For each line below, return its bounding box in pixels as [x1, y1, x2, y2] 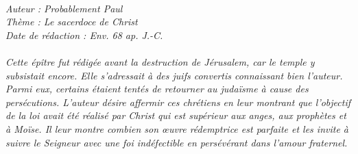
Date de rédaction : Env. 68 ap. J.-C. [5, 27, 163, 42]
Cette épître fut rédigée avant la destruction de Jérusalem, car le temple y [5, 54, 315, 68]
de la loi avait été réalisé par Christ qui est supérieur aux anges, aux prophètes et [5, 108, 346, 123]
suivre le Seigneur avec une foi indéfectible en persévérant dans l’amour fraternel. [5, 135, 348, 149]
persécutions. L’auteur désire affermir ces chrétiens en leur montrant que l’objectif [5, 94, 350, 109]
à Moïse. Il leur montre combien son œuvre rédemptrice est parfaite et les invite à [5, 121, 349, 136]
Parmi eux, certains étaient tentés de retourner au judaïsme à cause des [5, 81, 309, 96]
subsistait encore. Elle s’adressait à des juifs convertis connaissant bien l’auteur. [5, 68, 343, 82]
